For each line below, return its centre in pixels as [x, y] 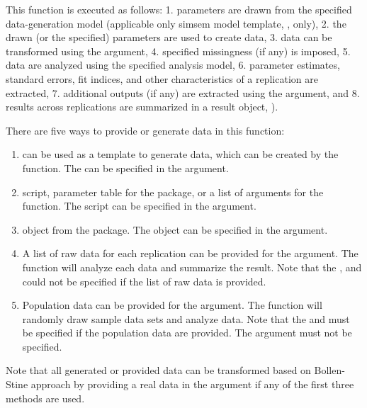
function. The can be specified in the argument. [125, 168]
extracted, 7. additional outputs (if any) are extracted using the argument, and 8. [183, 92]
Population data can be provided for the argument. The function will [172, 305]
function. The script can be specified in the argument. [139, 206]
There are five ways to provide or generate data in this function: [145, 130]
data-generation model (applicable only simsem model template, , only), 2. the [176, 23]
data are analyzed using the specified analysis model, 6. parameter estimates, [173, 65]
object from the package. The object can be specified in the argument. [175, 229]
